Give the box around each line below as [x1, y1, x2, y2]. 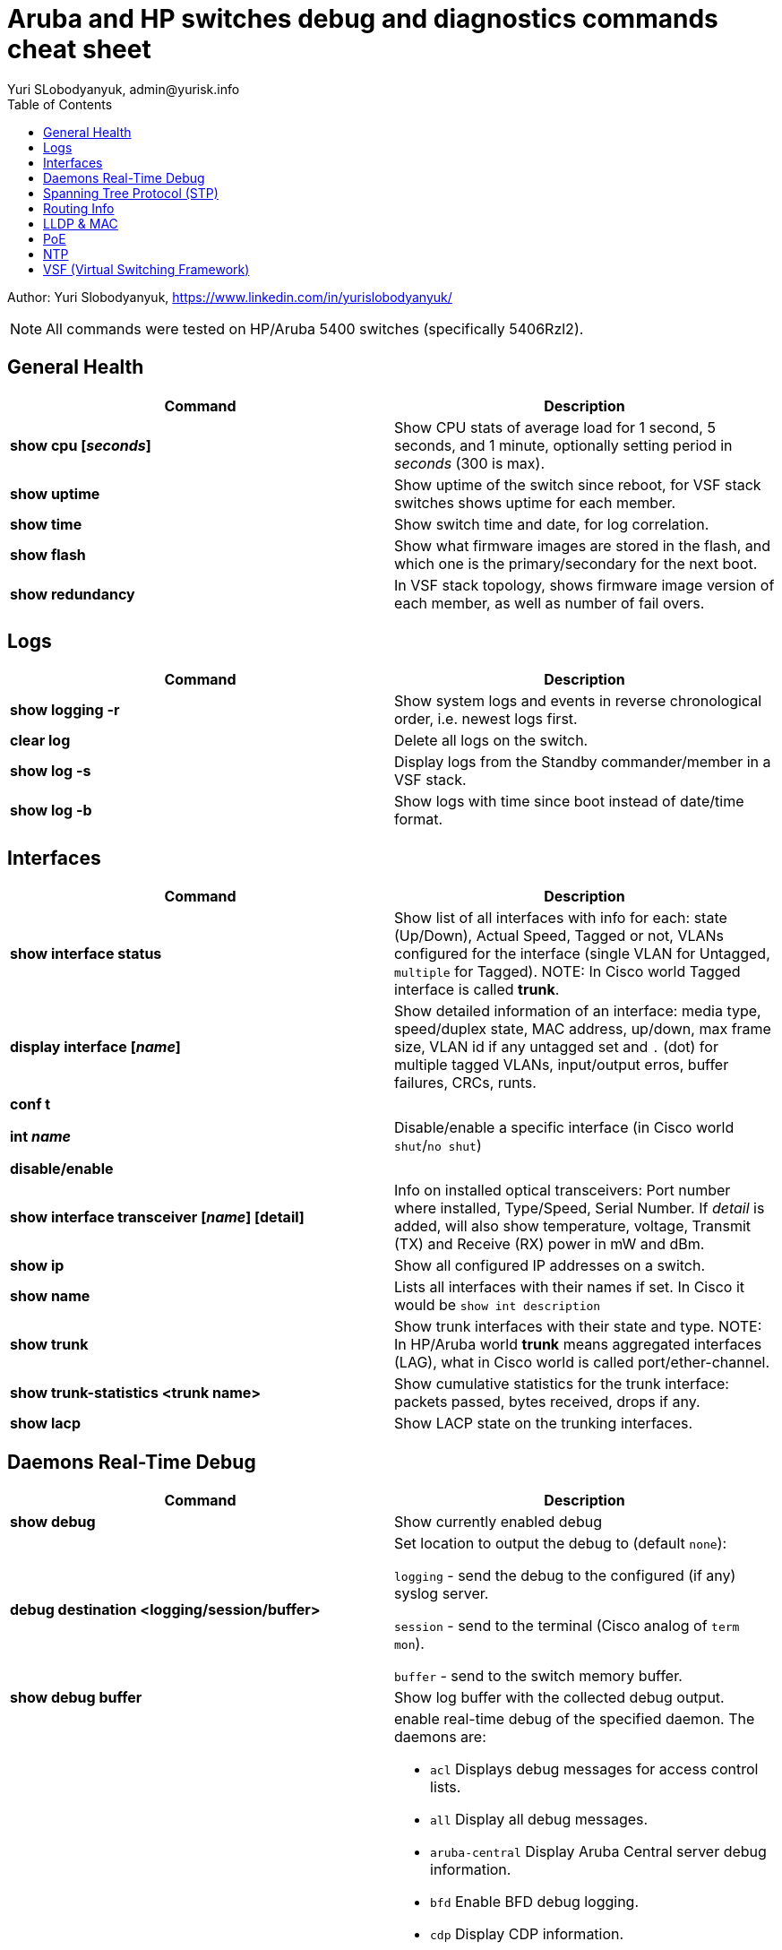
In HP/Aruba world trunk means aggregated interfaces [394, 1335, 762, 1354]
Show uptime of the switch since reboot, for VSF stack [394, 475, 761, 494]
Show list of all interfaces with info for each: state [394, 909, 727, 928]
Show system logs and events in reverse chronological [394, 692, 762, 711]
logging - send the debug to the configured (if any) [394, 1566, 736, 1585]
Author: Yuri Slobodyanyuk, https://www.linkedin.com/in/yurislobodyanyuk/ [7, 289, 452, 305]
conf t [10, 1095, 51, 1114]
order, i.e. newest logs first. [394, 710, 578, 729]
